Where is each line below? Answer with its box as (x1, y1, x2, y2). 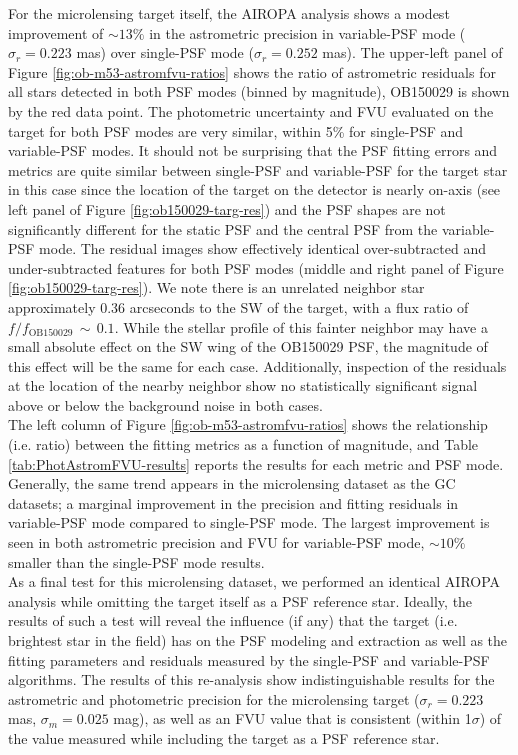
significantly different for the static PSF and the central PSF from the (8, 218, 438, 239)
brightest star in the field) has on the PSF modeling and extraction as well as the (8, 630, 508, 650)
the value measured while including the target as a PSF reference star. (8, 727, 440, 748)
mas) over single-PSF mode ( (76, 42, 254, 63)
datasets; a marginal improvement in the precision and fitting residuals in (8, 492, 459, 513)
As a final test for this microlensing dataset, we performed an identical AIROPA (8, 571, 501, 592)
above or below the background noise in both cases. (8, 394, 323, 415)
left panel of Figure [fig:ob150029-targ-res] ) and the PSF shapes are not (8, 198, 446, 219)
